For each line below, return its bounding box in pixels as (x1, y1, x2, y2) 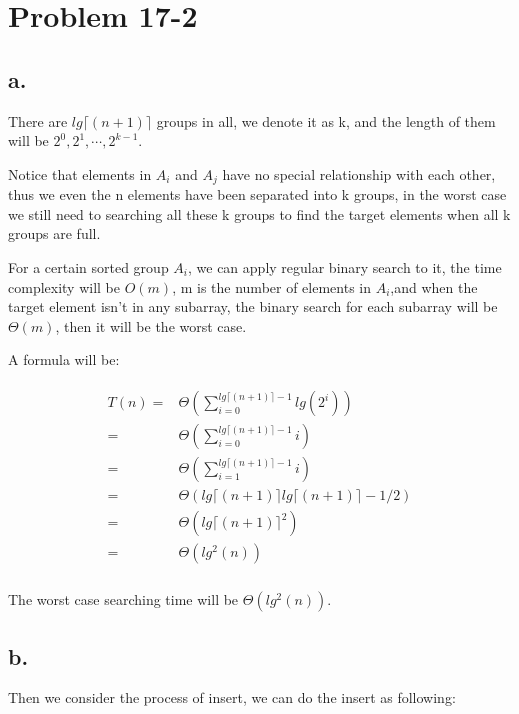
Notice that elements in (8, 163, 152, 184)
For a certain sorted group (8, 257, 169, 277)
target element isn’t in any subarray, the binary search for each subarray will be (8, 296, 498, 317)
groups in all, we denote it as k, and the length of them (156, 110, 496, 131)
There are (8, 110, 68, 131)
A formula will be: (8, 349, 120, 370)
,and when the (390, 276, 478, 297)
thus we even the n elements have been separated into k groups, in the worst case (8, 184, 507, 205)
